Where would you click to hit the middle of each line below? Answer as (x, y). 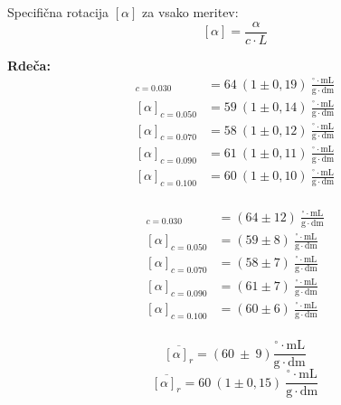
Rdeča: (29, 65)
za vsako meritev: (190, 12)
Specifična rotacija (58, 12)
